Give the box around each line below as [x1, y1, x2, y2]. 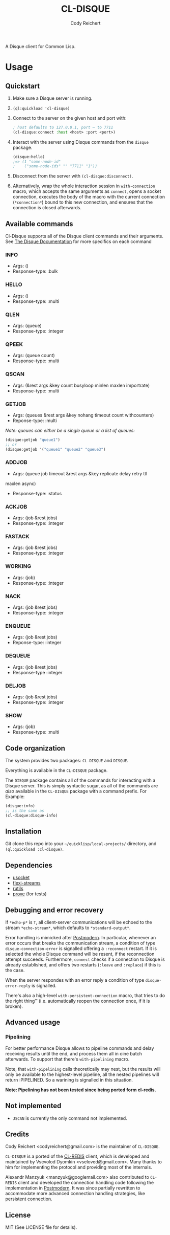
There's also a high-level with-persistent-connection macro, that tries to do [5, 993, 165, 999]
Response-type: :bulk [12, 268, 58, 274]
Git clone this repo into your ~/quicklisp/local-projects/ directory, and [5, 841, 157, 847]
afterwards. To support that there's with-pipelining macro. [5, 1056, 130, 1062]
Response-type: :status [12, 490, 62, 496]
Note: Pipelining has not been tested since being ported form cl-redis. [5, 1087, 156, 1093]
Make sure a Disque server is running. [12, 95, 93, 101]
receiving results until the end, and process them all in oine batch [5, 1050, 143, 1056]
